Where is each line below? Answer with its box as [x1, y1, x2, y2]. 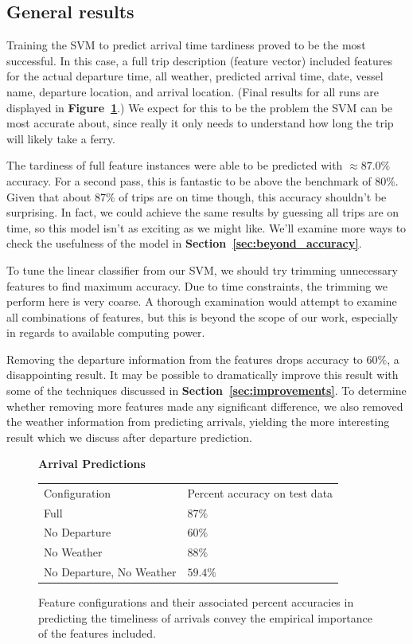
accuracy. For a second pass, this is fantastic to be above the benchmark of [6, 172, 372, 189]
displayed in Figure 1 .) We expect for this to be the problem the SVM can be [6, 99, 393, 115]
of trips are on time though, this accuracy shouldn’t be [119, 188, 387, 205]
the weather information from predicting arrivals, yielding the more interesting [6, 413, 390, 430]
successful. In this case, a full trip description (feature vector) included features [6, 52, 392, 68]
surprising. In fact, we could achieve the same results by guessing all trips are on [6, 204, 399, 221]
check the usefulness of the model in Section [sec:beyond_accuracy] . [6, 235, 362, 252]
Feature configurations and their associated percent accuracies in [38, 594, 354, 611]
